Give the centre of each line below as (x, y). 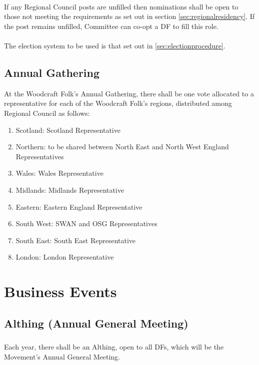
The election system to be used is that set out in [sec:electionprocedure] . (115, 45)
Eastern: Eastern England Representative (79, 206)
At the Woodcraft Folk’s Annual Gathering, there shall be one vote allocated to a (129, 93)
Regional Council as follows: (47, 113)
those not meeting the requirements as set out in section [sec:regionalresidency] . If (129, 16)
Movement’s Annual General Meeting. (62, 356)
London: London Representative (65, 257)
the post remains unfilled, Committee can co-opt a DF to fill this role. (111, 26)
